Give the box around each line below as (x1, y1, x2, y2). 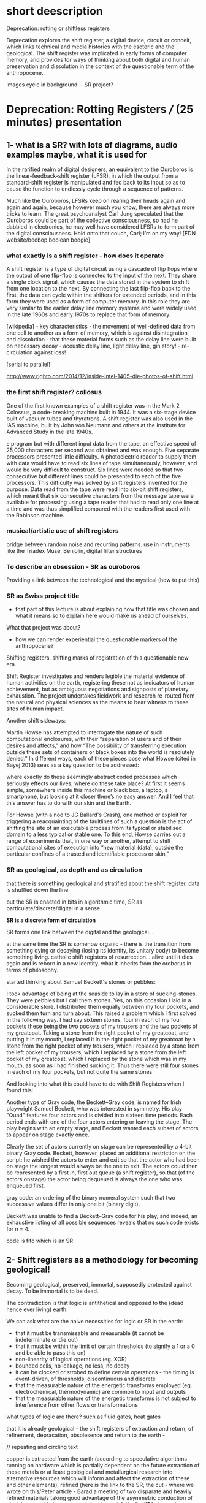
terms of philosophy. (6, 966, 58, 973)
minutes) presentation (6, 115, 123, 129)
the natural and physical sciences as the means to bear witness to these (6, 699, 189, 706)
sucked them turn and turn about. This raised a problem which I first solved (6, 1010, 197, 1017)
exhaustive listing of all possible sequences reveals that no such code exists (6, 1219, 199, 1226)
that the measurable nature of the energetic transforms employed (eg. (15, 1381, 193, 1389)
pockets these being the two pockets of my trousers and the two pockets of (6, 1022, 198, 1030)
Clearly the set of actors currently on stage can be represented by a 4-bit (6, 1143, 192, 1150)
